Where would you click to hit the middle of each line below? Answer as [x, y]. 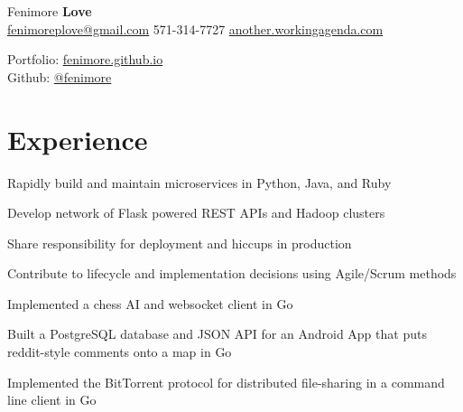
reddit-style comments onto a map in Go [120, 352]
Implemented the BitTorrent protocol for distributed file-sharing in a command [226, 382]
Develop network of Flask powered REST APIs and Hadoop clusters [196, 213]
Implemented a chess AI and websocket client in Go [150, 303]
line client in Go [52, 400]
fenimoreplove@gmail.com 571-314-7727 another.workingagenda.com [195, 28]
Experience [78, 139]
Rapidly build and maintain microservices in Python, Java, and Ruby [199, 182]
